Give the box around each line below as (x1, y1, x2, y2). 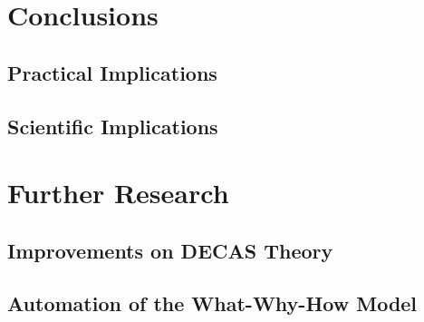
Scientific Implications (7, 112, 218, 140)
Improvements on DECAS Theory (7, 236, 333, 264)
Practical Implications (7, 58, 217, 86)
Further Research (7, 174, 229, 211)
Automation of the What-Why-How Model (7, 289, 418, 317)
